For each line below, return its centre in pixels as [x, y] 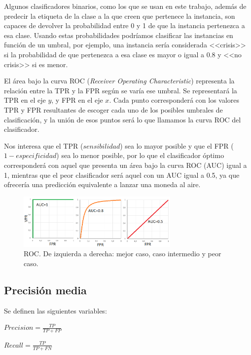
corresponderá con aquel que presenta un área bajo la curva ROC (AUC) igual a [125, 165]
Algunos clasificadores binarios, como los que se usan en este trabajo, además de [125, 6]
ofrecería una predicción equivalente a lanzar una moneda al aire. [102, 184]
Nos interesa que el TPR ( [44, 145]
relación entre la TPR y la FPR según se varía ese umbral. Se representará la [121, 90]
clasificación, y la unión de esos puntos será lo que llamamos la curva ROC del [123, 119]
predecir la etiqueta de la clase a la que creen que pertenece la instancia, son [120, 16]
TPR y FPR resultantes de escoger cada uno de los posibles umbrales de [113, 109]
